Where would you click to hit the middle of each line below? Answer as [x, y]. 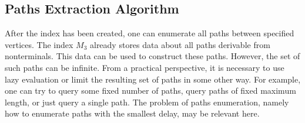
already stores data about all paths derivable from [180, 44]
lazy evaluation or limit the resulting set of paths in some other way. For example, [153, 79]
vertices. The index [39, 44]
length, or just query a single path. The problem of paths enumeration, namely [147, 102]
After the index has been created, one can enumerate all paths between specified [150, 33]
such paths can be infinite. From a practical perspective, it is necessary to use [145, 67]
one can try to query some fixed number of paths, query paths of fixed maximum [150, 90]
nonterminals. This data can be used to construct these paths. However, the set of [152, 56]
